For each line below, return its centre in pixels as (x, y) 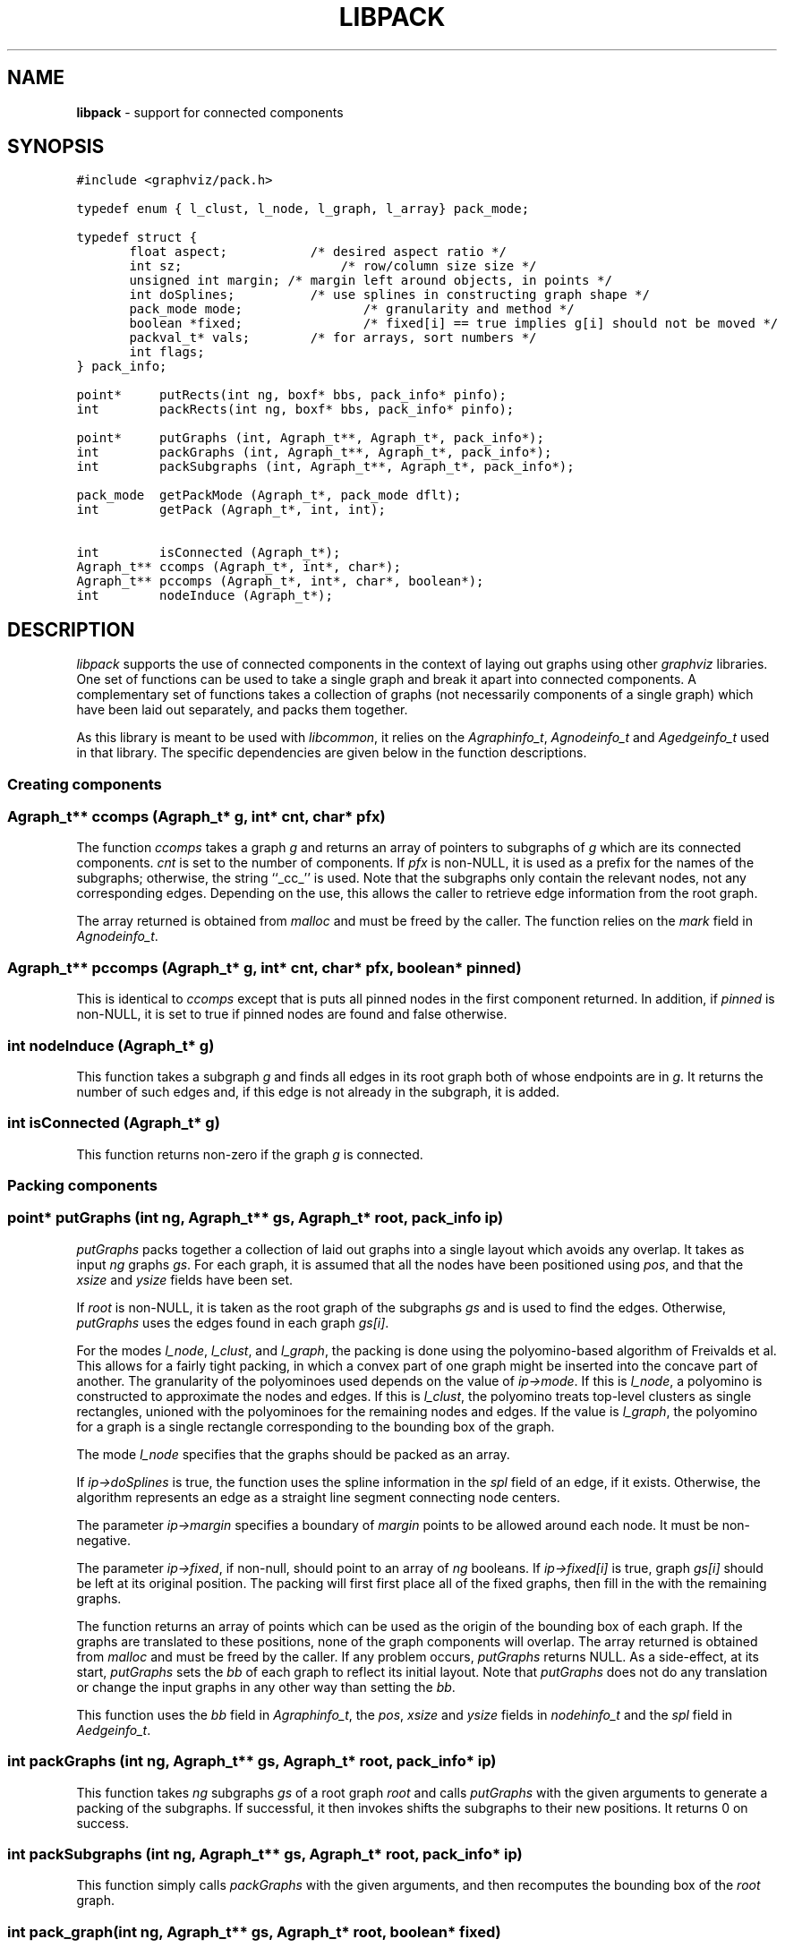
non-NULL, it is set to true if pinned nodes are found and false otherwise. (292, 1014)
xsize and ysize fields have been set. (185, 1279)
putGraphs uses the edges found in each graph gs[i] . (233, 1322)
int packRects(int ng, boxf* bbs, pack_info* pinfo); (295, 410)
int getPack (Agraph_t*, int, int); (231, 510)
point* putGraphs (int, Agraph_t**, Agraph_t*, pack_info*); (310, 438)
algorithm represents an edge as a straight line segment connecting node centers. (318, 1497)
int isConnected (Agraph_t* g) (114, 1123)
